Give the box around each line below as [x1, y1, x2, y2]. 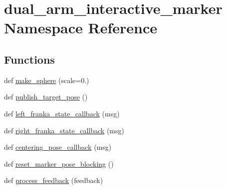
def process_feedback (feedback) [4, 175, 103, 186]
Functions [4, 51, 55, 67]
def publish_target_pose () [4, 92, 88, 102]
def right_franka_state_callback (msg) [4, 125, 124, 135]
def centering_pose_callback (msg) [4, 142, 112, 152]
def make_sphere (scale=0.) [4, 75, 89, 85]
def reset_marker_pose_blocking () [4, 158, 114, 169]
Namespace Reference [4, 17, 157, 38]
